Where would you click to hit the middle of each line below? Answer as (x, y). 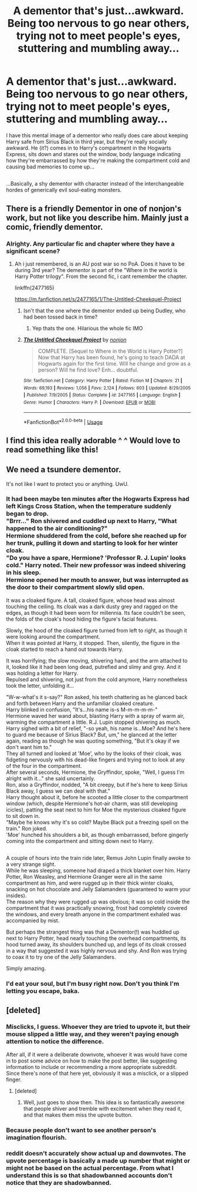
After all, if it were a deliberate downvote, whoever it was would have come (97, 1054)
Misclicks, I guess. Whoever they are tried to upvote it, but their (98, 1027)
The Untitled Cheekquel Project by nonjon (75, 340)
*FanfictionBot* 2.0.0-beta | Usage (63, 421)
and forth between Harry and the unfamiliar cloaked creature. (80, 703)
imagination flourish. (36, 1137)
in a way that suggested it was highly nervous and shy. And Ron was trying (96, 951)
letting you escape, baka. (43, 991)
